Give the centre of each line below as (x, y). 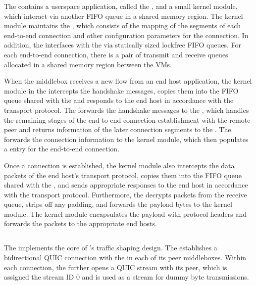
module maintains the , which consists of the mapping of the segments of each (122, 25)
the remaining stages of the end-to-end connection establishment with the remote (127, 119)
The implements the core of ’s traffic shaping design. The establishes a (111, 248)
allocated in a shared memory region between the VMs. (88, 64)
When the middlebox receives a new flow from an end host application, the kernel (128, 81)
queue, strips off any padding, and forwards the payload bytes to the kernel (118, 204)
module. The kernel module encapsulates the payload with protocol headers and (125, 214)
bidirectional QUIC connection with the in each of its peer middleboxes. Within (125, 258)
